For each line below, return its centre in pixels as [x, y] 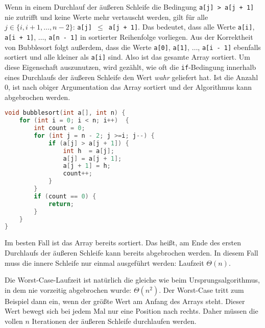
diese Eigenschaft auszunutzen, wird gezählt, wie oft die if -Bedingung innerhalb [130, 67]
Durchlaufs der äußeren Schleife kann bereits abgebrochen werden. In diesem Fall [131, 252]
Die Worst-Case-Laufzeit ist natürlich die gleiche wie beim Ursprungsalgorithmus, [132, 280]
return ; [61, 204]
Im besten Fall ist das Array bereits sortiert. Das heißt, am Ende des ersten [123, 243]
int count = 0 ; [59, 128]
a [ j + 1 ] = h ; [87, 166]
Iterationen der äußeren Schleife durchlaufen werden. [114, 321]
